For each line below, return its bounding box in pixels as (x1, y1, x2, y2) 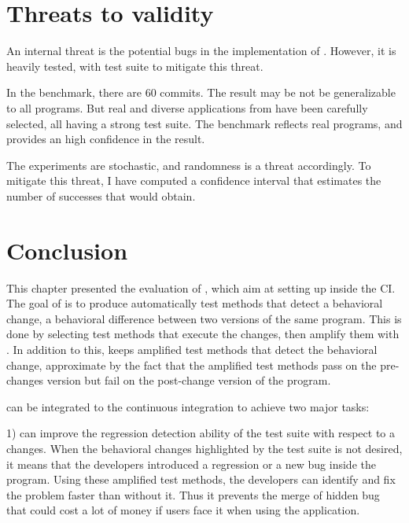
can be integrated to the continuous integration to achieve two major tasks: (6, 398, 370, 414)
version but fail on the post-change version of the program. (46, 372, 331, 389)
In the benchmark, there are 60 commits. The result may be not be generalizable (6, 84, 396, 101)
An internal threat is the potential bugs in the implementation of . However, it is (6, 42, 396, 59)
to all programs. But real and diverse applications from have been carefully (6, 99, 368, 116)
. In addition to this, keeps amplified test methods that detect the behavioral (6, 341, 378, 357)
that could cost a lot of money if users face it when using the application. (6, 502, 360, 518)
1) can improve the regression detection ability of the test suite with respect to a (6, 425, 395, 441)
